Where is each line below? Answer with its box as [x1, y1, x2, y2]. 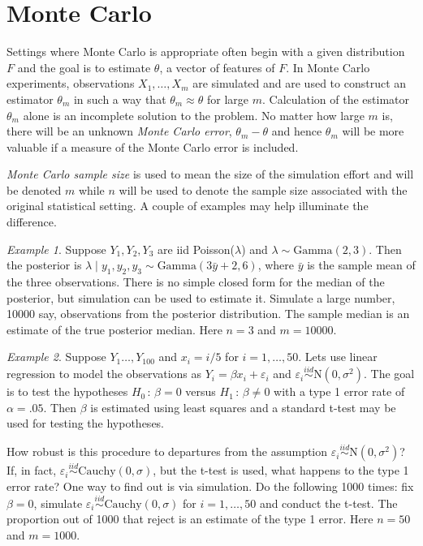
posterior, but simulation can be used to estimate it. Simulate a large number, [6, 289, 395, 306]
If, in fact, [6, 462, 57, 479]
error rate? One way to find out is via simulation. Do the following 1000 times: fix [6, 478, 414, 495]
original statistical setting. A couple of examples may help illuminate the [6, 197, 369, 214]
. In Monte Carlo [286, 58, 370, 75]
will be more [342, 123, 404, 140]
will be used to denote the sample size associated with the [119, 181, 408, 198]
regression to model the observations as [6, 365, 202, 382]
